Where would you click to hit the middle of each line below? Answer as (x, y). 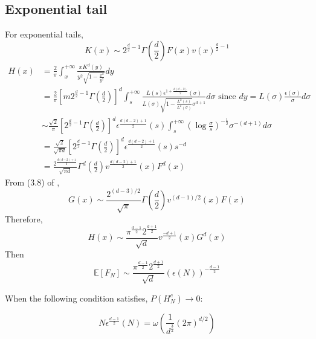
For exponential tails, (44, 34)
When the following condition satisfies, (76, 298)
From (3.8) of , (32, 182)
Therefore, (24, 218)
